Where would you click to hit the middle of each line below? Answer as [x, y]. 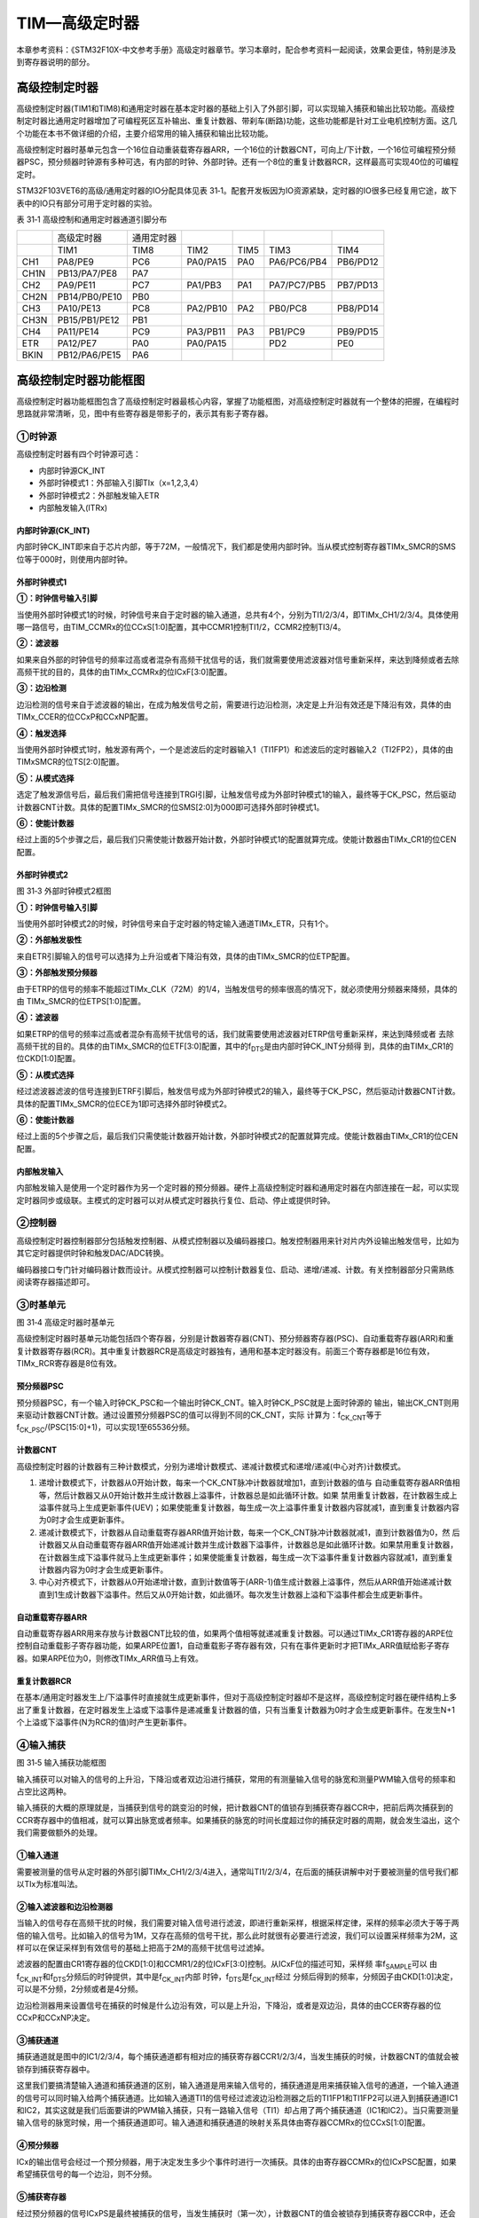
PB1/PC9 [287, 332]
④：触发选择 [41, 733]
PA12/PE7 [77, 343]
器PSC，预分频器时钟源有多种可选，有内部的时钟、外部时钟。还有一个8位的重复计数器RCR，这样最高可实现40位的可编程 [237, 162]
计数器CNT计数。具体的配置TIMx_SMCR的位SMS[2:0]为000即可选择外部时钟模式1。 [170, 806]
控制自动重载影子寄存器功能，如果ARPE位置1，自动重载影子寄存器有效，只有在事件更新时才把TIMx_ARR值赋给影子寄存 [233, 1646]
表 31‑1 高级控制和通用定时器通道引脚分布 [92, 219]
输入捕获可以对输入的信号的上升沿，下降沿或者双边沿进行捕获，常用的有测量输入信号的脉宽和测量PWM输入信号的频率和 [236, 1779]
